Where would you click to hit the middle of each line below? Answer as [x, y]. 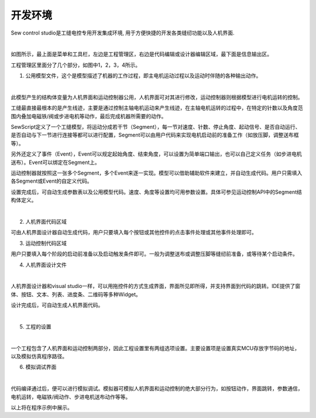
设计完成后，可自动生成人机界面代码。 [57, 305]
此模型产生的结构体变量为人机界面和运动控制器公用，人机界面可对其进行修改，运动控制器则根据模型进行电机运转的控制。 [157, 97]
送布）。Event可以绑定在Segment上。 [56, 162]
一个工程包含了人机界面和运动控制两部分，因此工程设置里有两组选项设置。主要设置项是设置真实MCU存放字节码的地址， [155, 348]
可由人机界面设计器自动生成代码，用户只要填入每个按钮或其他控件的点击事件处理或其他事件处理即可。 [134, 232]
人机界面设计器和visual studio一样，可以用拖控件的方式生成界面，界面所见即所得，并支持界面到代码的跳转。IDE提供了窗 [156, 286]
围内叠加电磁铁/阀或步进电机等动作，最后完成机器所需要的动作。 [89, 116]
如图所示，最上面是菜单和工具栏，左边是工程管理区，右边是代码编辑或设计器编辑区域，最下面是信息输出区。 [141, 54]
